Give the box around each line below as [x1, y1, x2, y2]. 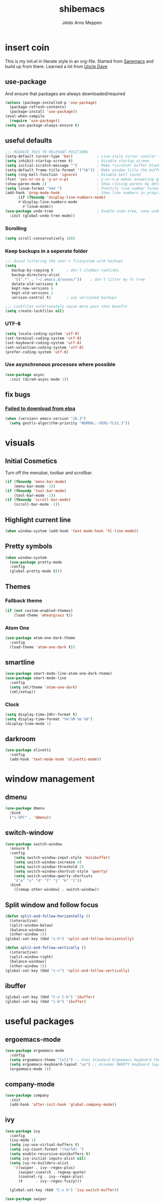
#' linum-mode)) [22, 204, 54, 209]
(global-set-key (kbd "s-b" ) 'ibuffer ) [5, 999, 86, 1004]
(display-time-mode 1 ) [5, 721, 51, 726]
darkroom [5, 735, 36, 743]
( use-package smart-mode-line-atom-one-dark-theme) [5, 671, 112, 676]
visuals [5, 437, 35, 449]
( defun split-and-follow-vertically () [5, 945, 86, 951]
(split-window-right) [9, 954, 54, 959]
